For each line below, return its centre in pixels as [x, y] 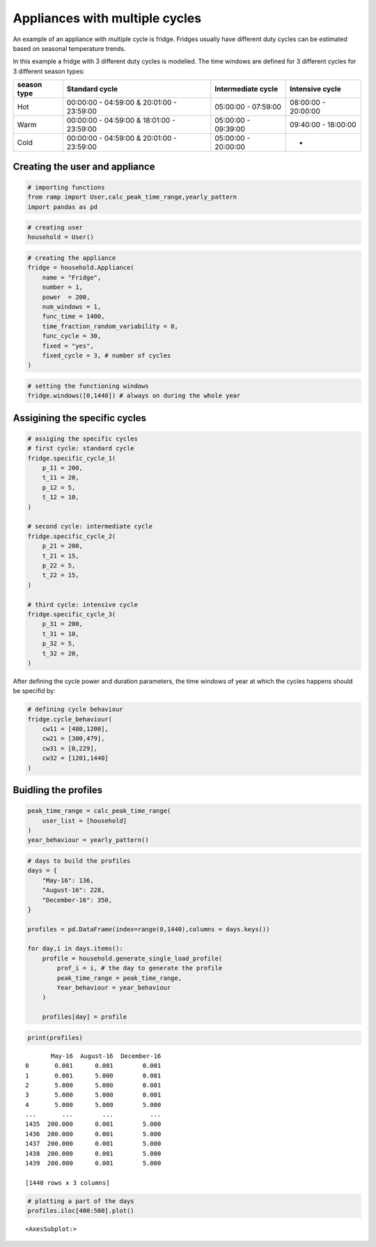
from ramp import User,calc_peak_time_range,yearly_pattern [132, 197]
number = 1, [63, 287]
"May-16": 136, [68, 880]
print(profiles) [55, 1038]
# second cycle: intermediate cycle [90, 527]
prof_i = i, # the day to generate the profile [140, 968]
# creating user [55, 228]
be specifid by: [34, 691]
